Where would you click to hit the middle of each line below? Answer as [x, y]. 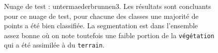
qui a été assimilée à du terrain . [54, 45]
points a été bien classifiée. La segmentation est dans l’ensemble [101, 26]
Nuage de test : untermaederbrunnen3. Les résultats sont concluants [108, 6]
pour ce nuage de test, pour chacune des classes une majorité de [101, 16]
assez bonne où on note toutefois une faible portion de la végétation [109, 35]
